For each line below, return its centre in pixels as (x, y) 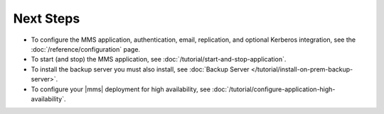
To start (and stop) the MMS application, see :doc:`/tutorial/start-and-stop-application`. (159, 59)
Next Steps (47, 18)
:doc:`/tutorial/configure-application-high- (274, 89)
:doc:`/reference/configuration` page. (86, 49)
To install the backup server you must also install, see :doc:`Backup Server (140, 69)
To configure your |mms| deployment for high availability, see (121, 89)
